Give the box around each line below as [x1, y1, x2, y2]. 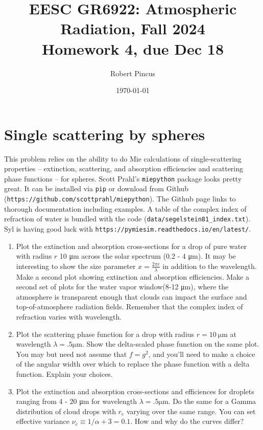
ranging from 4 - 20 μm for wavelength [16, 396, 137, 406]
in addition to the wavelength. [162, 260, 257, 271]
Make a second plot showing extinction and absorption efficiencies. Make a [16, 271, 249, 282]
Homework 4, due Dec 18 [41, 38, 224, 59]
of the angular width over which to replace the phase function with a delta [16, 358, 250, 369]
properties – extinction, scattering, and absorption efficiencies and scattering [4, 163, 244, 174]
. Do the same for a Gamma [168, 396, 256, 406]
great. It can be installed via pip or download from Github [4, 183, 188, 194]
